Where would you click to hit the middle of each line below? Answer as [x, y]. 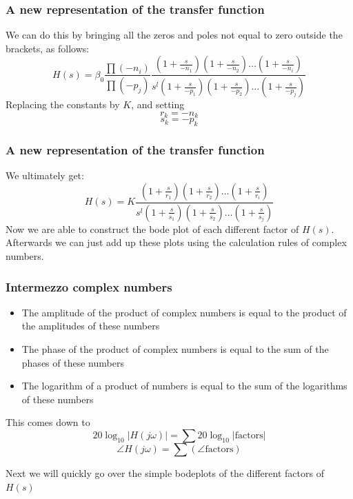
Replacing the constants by [63, 104]
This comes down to [48, 422]
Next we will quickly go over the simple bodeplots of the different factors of [165, 472]
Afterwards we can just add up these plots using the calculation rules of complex [176, 242]
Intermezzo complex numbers [89, 286]
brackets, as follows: [48, 48]
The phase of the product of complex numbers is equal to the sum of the [175, 349]
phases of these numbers [73, 362]
